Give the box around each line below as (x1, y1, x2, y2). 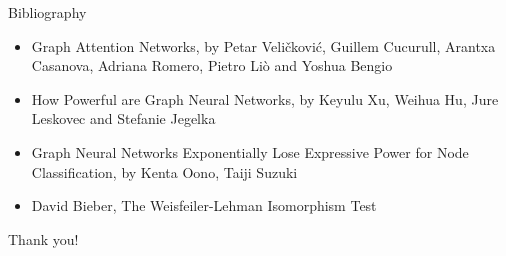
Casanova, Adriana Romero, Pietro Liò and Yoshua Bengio (31, 55, 393, 76)
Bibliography (8, 2, 87, 22)
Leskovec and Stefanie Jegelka (31, 108, 216, 129)
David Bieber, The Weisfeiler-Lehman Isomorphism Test (31, 195, 377, 216)
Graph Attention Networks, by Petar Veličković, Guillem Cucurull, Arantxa (31, 35, 496, 56)
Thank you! (8, 228, 79, 249)
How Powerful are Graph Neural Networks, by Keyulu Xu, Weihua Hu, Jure (31, 88, 499, 109)
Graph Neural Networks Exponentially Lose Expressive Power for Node (31, 141, 469, 162)
